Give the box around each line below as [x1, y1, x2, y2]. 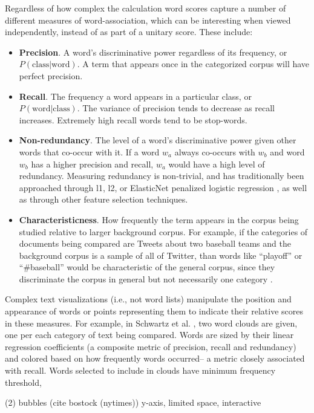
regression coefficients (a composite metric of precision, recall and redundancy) [5, 340, 296, 353]
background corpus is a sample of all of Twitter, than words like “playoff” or [19, 249, 303, 261]
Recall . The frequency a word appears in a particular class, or [19, 89, 252, 102]
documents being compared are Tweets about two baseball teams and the [19, 237, 291, 250]
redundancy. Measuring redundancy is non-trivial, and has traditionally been [19, 169, 304, 182]
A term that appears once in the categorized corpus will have [82, 57, 310, 70]
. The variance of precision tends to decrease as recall [77, 102, 275, 114]
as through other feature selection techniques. [19, 193, 188, 206]
